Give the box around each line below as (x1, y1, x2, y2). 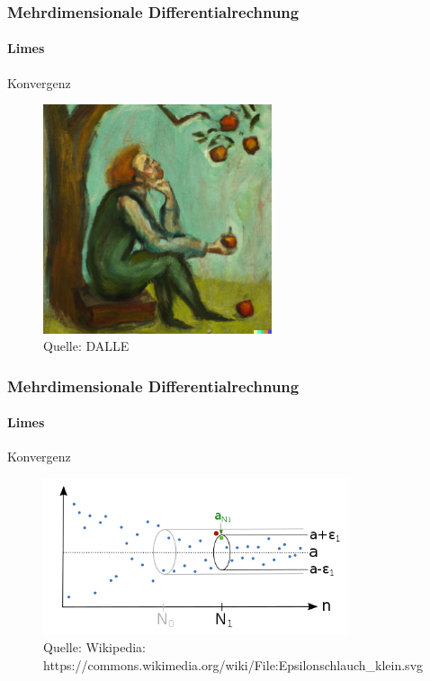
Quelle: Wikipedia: (43, 638, 146, 657)
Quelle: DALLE (43, 336, 130, 355)
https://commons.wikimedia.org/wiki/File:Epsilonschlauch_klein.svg (43, 655, 424, 674)
